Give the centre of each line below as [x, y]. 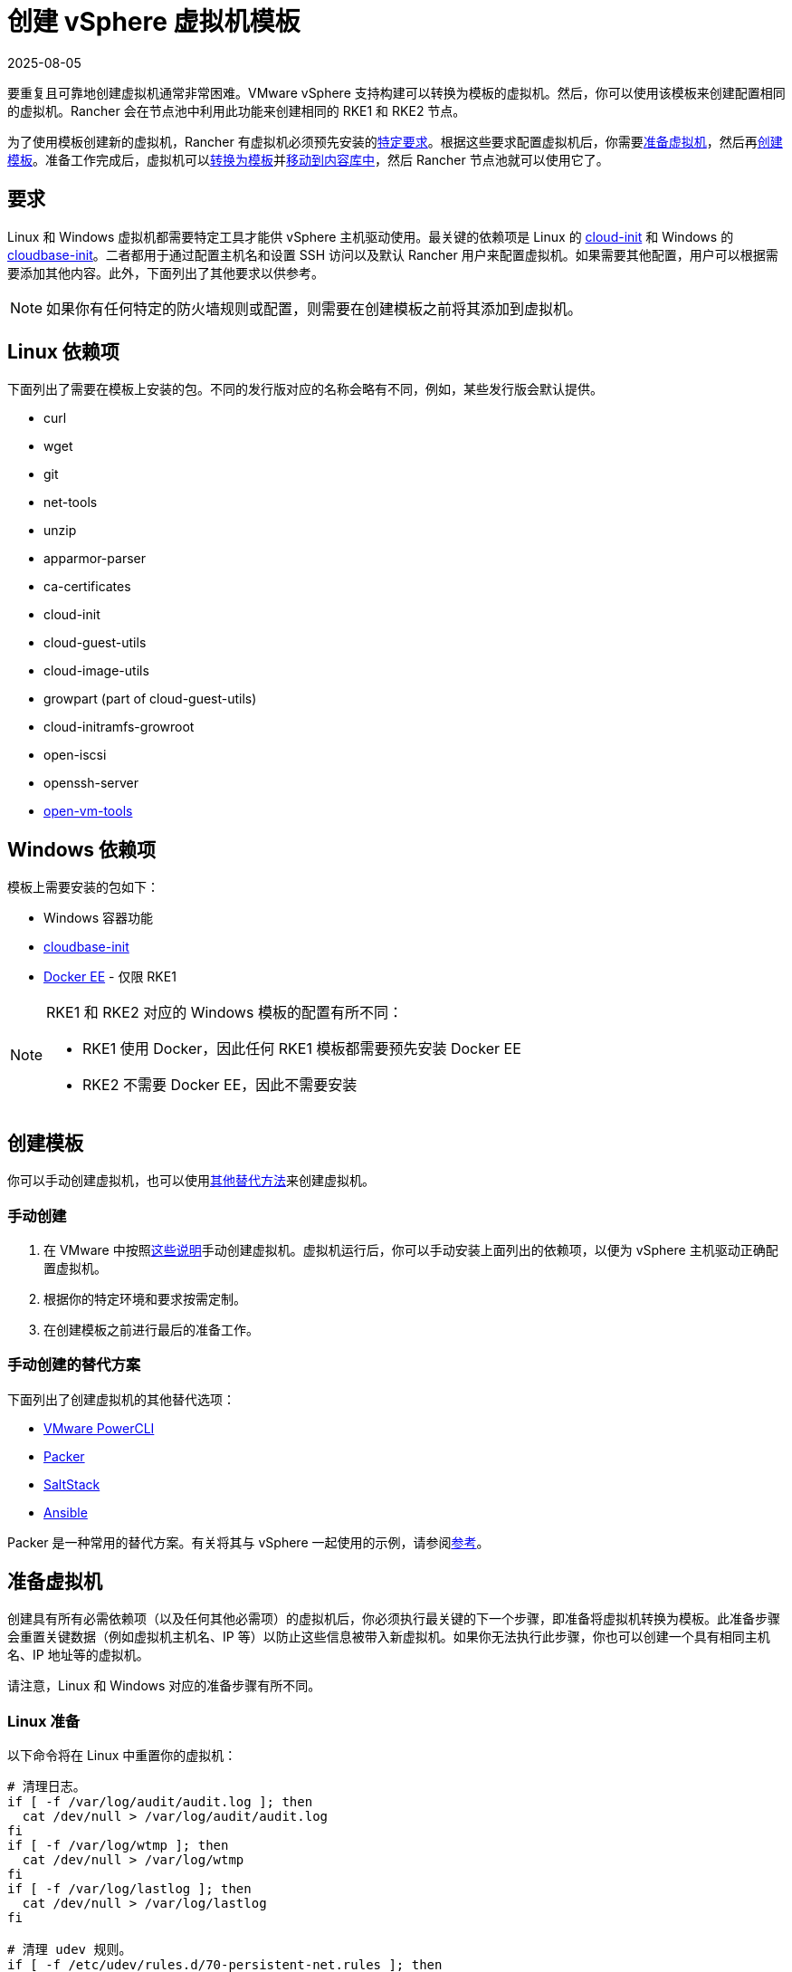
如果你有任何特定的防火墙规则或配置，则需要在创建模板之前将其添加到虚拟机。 [315, 308]
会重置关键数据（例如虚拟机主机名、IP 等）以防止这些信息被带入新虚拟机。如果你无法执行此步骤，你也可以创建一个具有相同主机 [389, 1637]
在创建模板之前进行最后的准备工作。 [151, 1329]
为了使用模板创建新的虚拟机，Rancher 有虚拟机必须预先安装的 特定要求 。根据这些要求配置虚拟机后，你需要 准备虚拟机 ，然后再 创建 [395, 141]
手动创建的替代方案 [74, 1365]
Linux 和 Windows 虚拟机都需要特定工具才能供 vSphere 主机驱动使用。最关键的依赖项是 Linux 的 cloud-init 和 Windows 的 [371, 236]
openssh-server [91, 783]
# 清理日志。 [47, 1787]
